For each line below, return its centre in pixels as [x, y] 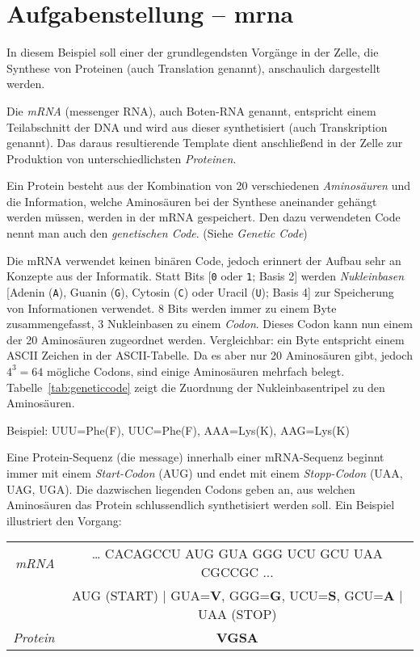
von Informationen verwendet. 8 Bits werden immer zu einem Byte [172, 307]
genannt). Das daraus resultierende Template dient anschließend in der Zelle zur [205, 143]
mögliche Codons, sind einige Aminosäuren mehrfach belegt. [196, 371]
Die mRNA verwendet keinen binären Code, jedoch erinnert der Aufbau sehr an [204, 260]
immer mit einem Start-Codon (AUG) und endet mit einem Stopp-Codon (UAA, [205, 472]
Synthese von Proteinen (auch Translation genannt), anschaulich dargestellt [194, 67]
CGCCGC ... [237, 572]
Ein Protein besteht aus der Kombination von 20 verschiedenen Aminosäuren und [208, 185]
